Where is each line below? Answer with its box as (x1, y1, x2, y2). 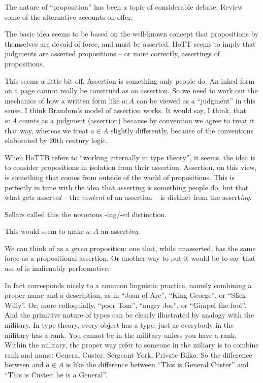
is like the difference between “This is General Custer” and (65, 359, 249, 370)
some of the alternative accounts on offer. (5, 11, 133, 22)
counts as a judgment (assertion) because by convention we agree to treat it (19, 115, 255, 125)
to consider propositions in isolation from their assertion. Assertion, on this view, (5, 162, 257, 172)
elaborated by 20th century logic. (5, 135, 108, 146)
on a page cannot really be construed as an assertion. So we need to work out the (5, 85, 258, 96)
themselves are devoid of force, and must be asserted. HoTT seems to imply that (5, 38, 256, 49)
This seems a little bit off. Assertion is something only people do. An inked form (5, 75, 255, 86)
